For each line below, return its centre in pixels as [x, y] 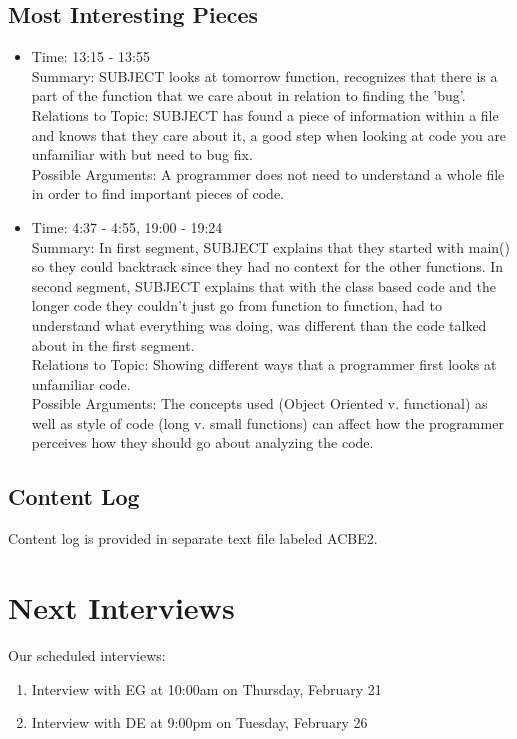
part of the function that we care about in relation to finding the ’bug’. [248, 95]
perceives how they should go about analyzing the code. [202, 442]
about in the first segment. [113, 344]
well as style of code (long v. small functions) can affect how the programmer [267, 422]
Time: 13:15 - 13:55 [90, 56]
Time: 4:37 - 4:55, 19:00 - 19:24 [127, 226]
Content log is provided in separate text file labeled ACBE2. [193, 538]
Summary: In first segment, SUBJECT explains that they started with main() [270, 246]
